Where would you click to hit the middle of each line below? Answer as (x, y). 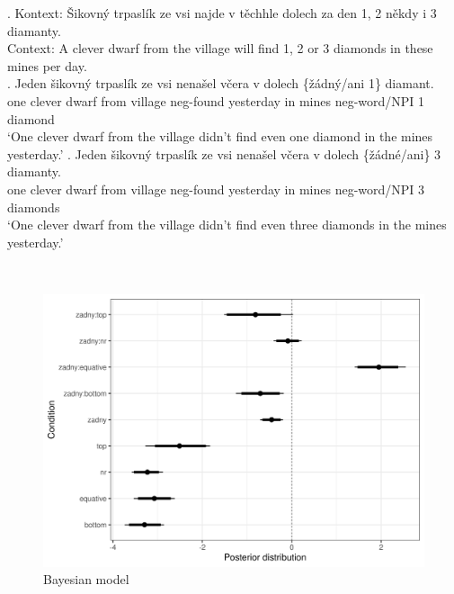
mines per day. (47, 65)
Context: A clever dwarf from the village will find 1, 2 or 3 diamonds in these (220, 48)
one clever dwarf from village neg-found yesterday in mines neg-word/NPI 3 (216, 189)
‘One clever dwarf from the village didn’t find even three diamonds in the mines (227, 225)
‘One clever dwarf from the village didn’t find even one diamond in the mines (220, 136)
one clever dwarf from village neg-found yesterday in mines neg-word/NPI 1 (216, 100)
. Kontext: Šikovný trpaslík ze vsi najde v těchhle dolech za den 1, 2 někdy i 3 (222, 13)
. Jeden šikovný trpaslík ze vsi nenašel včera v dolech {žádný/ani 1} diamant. (221, 83)
